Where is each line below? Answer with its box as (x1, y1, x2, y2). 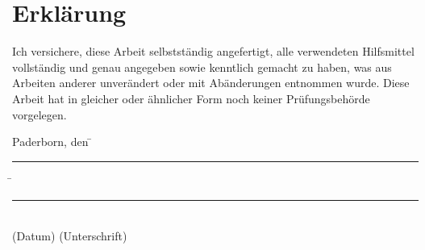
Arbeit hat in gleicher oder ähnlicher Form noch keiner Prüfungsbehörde (12, 90, 370, 106)
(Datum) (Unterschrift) (12, 227, 127, 244)
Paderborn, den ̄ (12, 133, 93, 150)
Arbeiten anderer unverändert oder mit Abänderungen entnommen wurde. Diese (12, 74, 410, 91)
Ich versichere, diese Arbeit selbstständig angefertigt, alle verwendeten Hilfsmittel (12, 43, 415, 60)
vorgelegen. (12, 106, 67, 123)
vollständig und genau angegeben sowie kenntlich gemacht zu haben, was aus (12, 58, 392, 75)
